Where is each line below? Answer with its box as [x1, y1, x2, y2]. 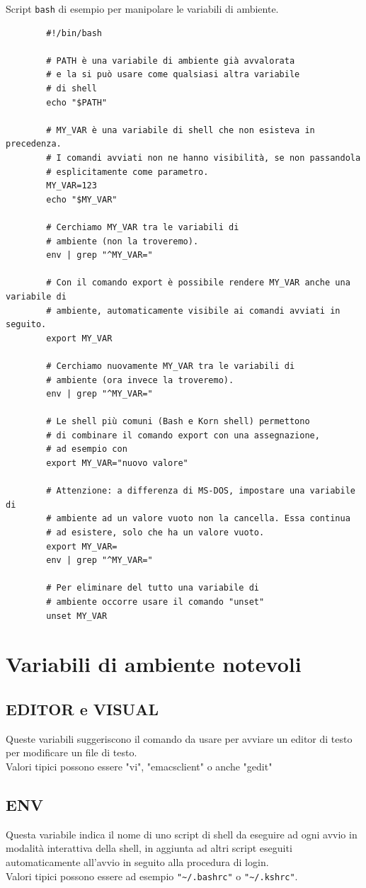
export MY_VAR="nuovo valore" [46, 458, 188, 469]
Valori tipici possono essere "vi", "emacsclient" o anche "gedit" [6, 758, 273, 773]
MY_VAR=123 [46, 181, 97, 191]
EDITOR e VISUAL [6, 698, 159, 719]
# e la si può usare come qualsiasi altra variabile [46, 69, 300, 80]
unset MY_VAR [46, 610, 108, 621]
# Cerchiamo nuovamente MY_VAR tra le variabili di [46, 360, 295, 371]
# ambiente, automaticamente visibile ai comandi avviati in [46, 305, 341, 316]
